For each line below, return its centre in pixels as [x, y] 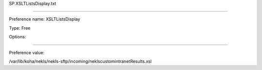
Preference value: [27, 52]
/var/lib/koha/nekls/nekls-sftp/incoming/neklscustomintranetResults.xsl [80, 61]
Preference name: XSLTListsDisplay [45, 19]
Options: [17, 37]
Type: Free [20, 28]
